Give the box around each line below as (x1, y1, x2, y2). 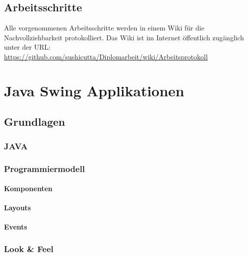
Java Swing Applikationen (4, 80, 185, 100)
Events (4, 222, 28, 232)
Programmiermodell (4, 162, 85, 174)
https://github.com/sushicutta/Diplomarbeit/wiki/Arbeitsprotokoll (4, 51, 208, 61)
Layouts (4, 202, 31, 213)
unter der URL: (4, 42, 51, 52)
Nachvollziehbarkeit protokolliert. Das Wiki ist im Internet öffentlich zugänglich (4, 32, 244, 42)
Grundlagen (4, 114, 65, 129)
